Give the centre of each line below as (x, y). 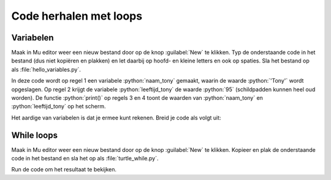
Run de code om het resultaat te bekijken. (64, 170)
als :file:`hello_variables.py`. (46, 69)
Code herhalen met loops (77, 16)
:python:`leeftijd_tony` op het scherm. (59, 107)
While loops (35, 135)
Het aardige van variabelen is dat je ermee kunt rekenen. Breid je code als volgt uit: (116, 118)
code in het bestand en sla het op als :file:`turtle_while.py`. (85, 159)
